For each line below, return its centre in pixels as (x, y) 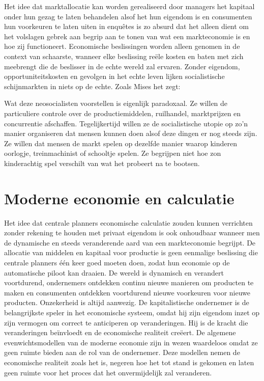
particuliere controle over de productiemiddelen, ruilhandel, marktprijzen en (123, 113)
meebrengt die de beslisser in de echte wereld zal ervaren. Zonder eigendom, (122, 66)
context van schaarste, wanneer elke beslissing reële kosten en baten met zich (124, 56)
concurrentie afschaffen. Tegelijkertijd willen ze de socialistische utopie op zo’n (126, 123)
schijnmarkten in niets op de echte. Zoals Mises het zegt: (92, 86)
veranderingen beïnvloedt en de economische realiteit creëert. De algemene (120, 332)
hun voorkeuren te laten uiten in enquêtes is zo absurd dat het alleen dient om (127, 26)
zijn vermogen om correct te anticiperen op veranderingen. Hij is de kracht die (126, 322)
